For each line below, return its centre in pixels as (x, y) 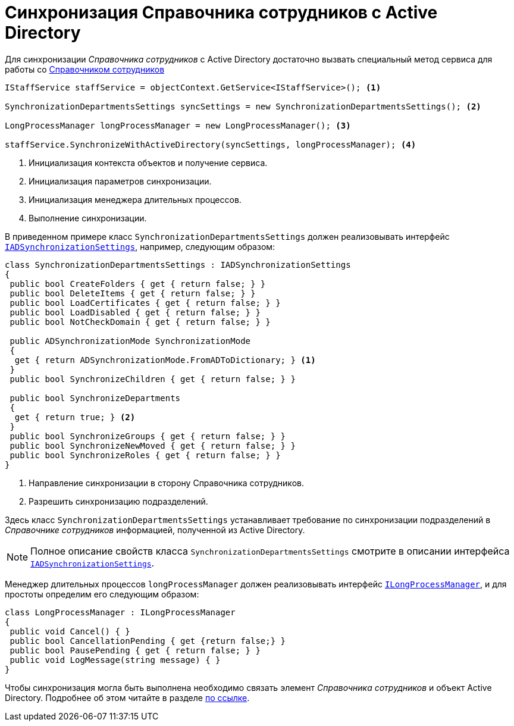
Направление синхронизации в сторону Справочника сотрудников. (166, 483)
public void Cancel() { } (70, 631)
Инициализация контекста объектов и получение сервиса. (148, 162)
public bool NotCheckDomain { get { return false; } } (140, 322)
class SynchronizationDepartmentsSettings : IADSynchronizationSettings (178, 265)
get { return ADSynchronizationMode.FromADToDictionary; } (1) (165, 360)
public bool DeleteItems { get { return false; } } (133, 293)
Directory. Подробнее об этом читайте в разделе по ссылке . (127, 697)
